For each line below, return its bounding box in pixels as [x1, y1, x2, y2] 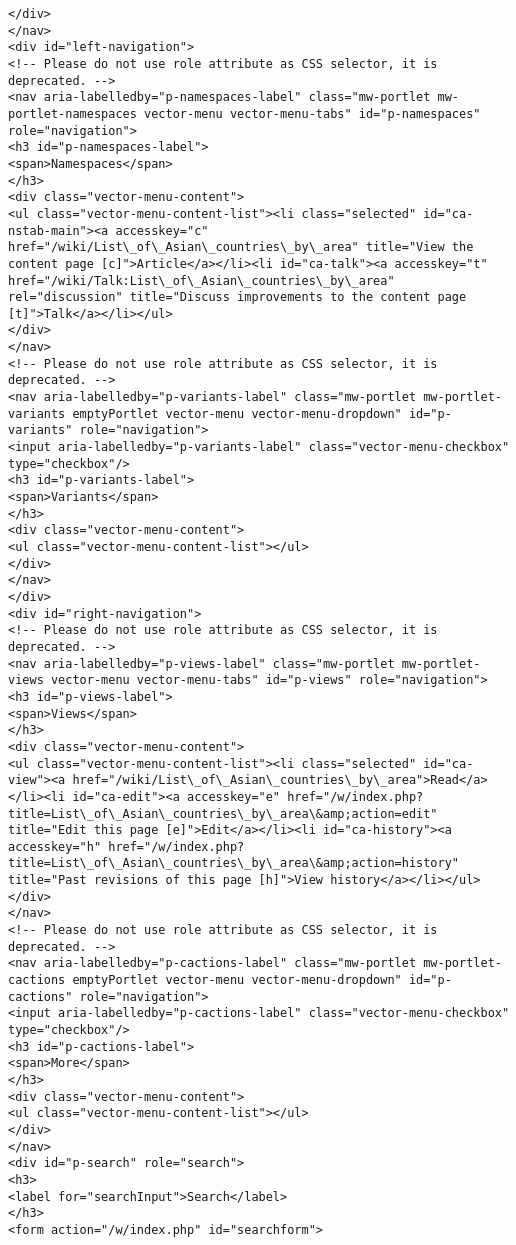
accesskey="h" [8, 839, 102, 854]
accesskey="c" [115, 223, 209, 238]
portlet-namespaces [8, 106, 137, 121]
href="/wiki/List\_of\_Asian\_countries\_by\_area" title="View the [8, 240, 474, 255]
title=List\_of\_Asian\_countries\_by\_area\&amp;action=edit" [8, 806, 438, 821]
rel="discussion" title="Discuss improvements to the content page [8, 290, 467, 305]
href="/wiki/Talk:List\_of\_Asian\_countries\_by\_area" [8, 273, 395, 288]
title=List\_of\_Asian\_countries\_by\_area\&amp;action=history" [8, 856, 460, 871]
